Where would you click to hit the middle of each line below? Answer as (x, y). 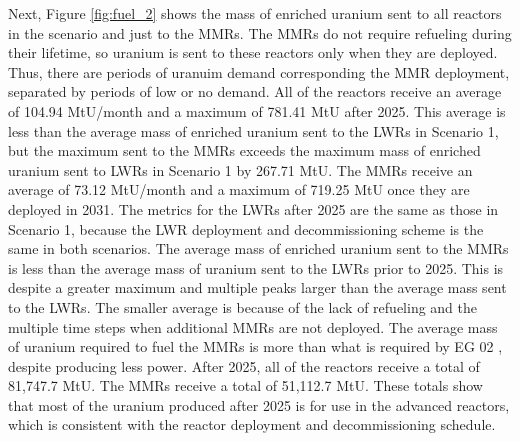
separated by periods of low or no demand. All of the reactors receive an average (255, 91)
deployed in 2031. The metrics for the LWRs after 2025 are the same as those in (253, 208)
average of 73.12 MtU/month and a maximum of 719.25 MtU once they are (239, 189)
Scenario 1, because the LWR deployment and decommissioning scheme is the (246, 228)
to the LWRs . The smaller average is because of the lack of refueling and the (243, 306)
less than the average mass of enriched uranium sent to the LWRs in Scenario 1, (253, 130)
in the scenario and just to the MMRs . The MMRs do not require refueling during (260, 32)
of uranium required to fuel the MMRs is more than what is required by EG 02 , (255, 346)
